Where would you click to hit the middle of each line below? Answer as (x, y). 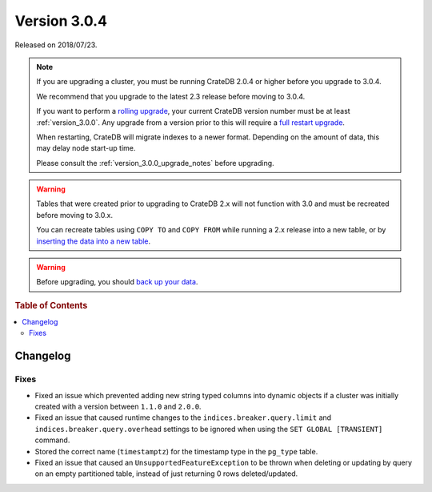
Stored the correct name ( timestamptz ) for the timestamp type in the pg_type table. (176, 451)
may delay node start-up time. (86, 148)
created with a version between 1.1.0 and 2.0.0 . (118, 406)
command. (52, 440)
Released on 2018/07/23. (56, 45)
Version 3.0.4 (61, 21)
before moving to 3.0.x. (75, 215)
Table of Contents (51, 305)
